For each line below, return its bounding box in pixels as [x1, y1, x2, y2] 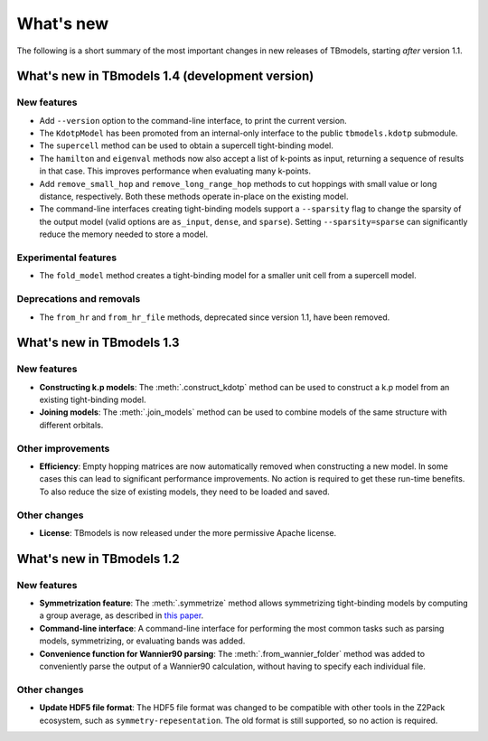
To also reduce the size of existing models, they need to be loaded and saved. [39, 486, 330, 497]
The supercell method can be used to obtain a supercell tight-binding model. [39, 140, 333, 151]
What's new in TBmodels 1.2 [16, 551, 180, 567]
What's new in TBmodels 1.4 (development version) [16, 69, 314, 84]
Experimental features [16, 251, 117, 264]
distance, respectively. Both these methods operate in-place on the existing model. [39, 191, 349, 202]
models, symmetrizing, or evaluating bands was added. [39, 635, 246, 646]
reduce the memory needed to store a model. [39, 229, 209, 239]
